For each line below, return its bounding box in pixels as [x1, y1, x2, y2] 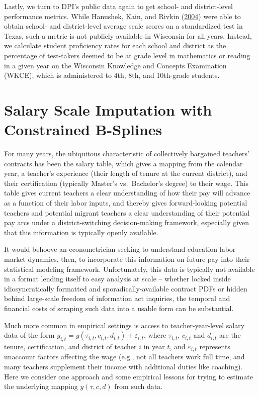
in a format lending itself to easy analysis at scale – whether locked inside [4, 273, 231, 284]
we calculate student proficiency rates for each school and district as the [4, 40, 226, 51]
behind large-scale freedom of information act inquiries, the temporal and [4, 293, 230, 304]
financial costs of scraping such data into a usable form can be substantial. [4, 303, 234, 313]
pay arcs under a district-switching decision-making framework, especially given [4, 217, 249, 228]
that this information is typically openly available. [4, 227, 158, 237]
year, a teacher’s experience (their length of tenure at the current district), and [4, 168, 247, 178]
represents [199, 341, 230, 351]
